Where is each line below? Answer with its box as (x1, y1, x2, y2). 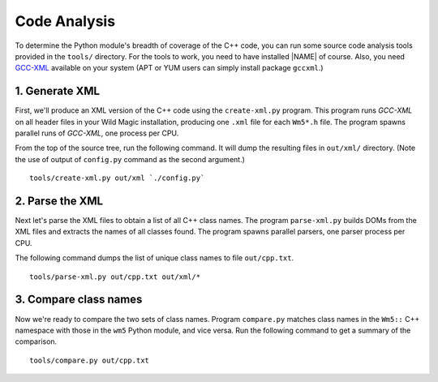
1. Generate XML (15, 84, 101, 98)
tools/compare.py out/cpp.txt (29, 355, 150, 365)
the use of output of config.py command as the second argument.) (15, 154, 245, 164)
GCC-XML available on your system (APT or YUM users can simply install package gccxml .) (15, 63, 324, 73)
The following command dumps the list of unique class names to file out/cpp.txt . (15, 253, 294, 263)
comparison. (15, 337, 58, 346)
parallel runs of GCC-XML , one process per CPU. (15, 128, 179, 138)
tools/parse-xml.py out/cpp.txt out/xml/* (29, 272, 201, 281)
